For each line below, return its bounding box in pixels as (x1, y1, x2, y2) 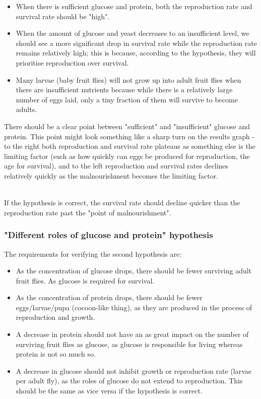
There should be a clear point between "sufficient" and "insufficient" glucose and (4, 121, 250, 131)
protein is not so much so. (16, 349, 96, 359)
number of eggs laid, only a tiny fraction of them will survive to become (16, 94, 238, 104)
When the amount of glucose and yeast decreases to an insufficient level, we (16, 28, 249, 38)
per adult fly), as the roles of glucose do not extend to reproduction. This (16, 375, 243, 386)
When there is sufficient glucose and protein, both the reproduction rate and (16, 1, 252, 11)
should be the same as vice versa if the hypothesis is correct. (16, 385, 203, 396)
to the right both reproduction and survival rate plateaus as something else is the (4, 141, 255, 151)
